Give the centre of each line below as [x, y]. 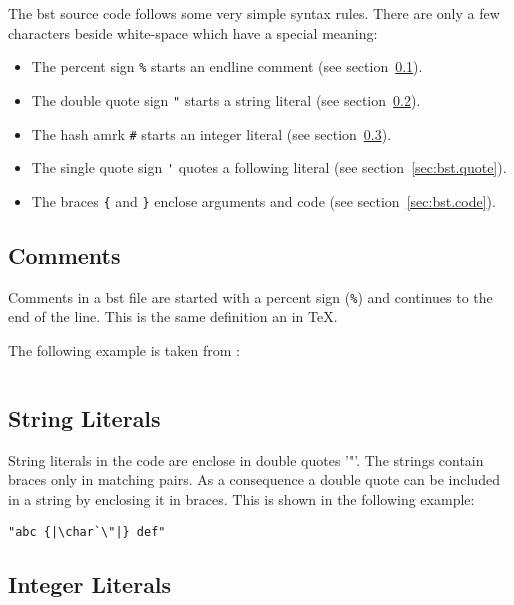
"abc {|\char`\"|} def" [87, 531]
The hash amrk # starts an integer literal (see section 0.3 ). [211, 133]
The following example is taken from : [124, 349]
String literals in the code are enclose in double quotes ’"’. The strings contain [246, 459]
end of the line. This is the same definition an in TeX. [173, 316]
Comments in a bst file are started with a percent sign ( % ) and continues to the [250, 296]
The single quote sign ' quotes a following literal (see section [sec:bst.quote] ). [269, 167]
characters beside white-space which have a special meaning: [193, 32]
